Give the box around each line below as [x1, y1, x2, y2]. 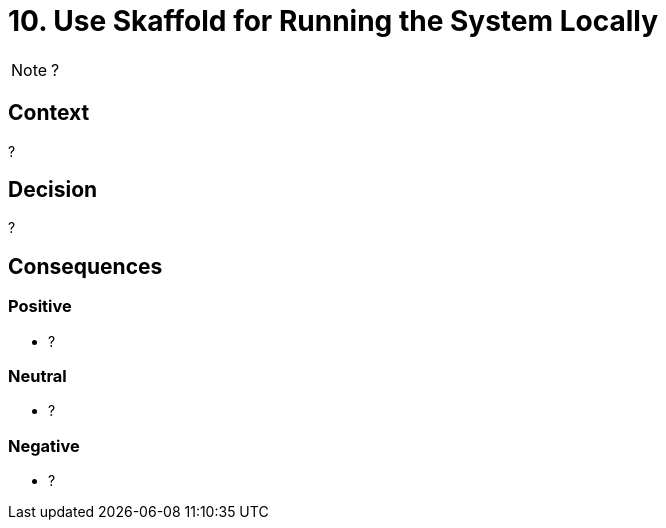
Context [8, 100, 90, 126]
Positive [8, 296, 72, 317]
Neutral [8, 366, 67, 387]
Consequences [8, 253, 163, 279]
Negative [8, 435, 80, 456]
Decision [8, 177, 98, 203]
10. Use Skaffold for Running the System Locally [8, 4, 659, 38]
